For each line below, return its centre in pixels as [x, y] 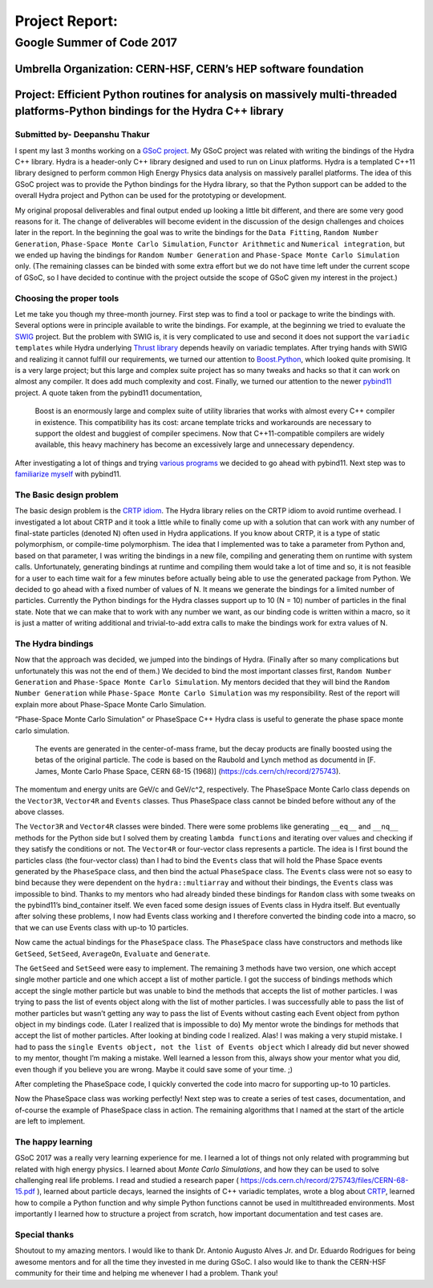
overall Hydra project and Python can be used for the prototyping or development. [150, 196]
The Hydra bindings [54, 643]
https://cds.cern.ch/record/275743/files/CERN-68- [325, 1181]
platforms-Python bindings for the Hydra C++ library [149, 111]
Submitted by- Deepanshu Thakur [82, 135]
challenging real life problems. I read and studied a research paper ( [127, 1181]
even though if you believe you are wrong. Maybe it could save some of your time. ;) [154, 1069]
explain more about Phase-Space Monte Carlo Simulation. [111, 704]
